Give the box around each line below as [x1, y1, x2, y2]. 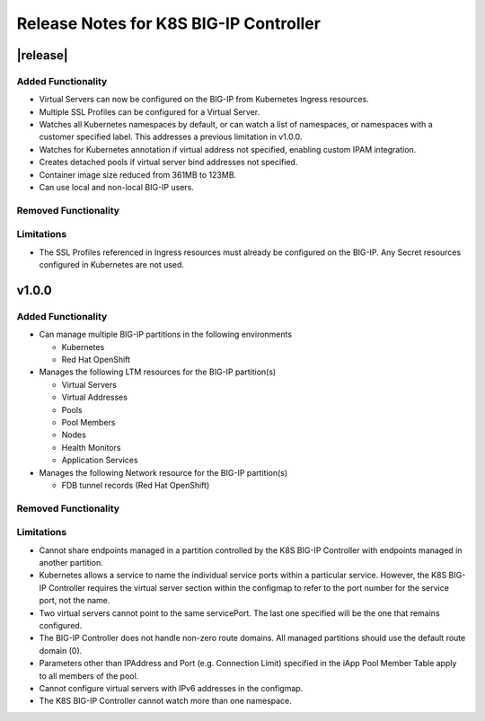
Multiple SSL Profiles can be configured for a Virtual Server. [39, 106, 260, 117]
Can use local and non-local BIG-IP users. [39, 182, 195, 193]
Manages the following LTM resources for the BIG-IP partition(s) [39, 366, 277, 377]
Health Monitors [61, 442, 121, 453]
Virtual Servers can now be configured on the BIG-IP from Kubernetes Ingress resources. [39, 94, 370, 105]
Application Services [61, 454, 138, 466]
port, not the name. [39, 595, 110, 606]
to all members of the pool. [39, 670, 139, 681]
